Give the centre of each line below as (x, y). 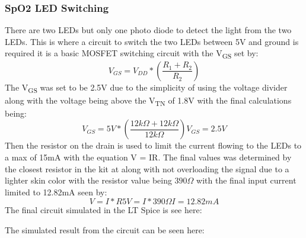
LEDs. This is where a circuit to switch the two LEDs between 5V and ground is (152, 41)
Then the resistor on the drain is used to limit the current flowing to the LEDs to (153, 145)
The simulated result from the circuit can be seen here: (105, 229)
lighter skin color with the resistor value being (88, 180)
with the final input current (246, 180)
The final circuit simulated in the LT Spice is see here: (103, 210)
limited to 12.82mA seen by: (56, 192)
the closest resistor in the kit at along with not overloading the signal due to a (147, 168)
